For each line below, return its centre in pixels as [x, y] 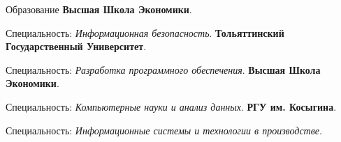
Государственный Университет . [76, 46]
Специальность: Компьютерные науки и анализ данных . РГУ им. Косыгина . [171, 106]
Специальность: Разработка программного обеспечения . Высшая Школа [163, 69]
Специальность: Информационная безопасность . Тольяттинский [145, 32]
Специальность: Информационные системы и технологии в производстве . [164, 130]
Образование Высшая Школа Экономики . [99, 9]
